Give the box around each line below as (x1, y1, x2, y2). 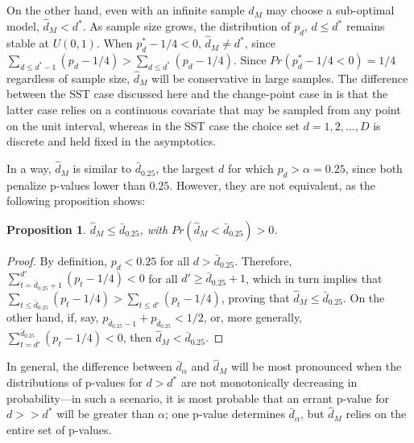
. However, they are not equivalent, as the (169, 176, 375, 193)
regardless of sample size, (6, 69, 130, 86)
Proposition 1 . (6, 221, 86, 238)
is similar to (72, 160, 132, 177)
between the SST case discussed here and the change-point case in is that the (6, 85, 388, 102)
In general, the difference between (6, 358, 172, 375)
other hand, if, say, (6, 308, 99, 325)
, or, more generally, (203, 308, 302, 325)
